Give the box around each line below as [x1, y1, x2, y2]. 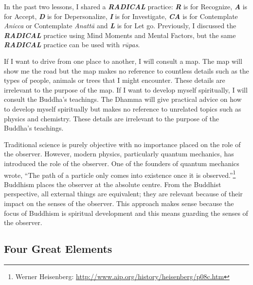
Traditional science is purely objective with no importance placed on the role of [4, 139, 241, 149]
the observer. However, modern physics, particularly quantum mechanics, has [4, 149, 234, 159]
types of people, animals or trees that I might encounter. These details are [4, 75, 225, 85]
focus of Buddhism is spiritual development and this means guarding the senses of [4, 208, 248, 218]
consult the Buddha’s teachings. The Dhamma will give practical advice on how [4, 94, 242, 104]
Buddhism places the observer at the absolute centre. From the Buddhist [4, 179, 221, 189]
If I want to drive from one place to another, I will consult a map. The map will [4, 56, 242, 66]
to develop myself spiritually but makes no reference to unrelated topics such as [4, 103, 241, 114]
